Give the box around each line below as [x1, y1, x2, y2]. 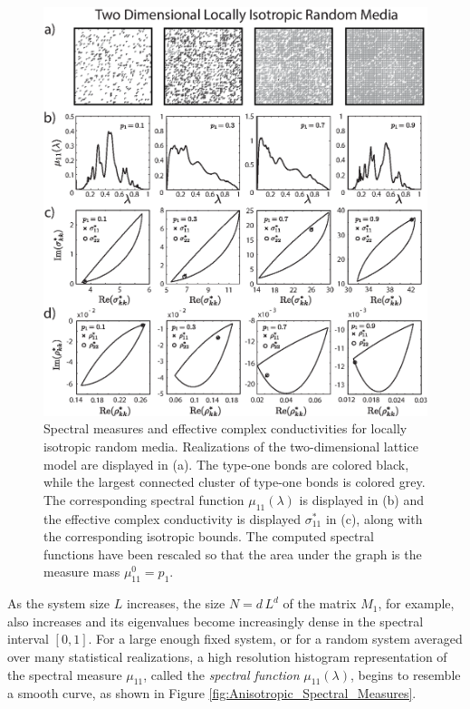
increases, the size [126, 594, 225, 613]
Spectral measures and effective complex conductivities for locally [43, 419, 408, 438]
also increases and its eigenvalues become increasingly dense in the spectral [7, 611, 424, 630]
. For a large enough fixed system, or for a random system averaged [88, 629, 463, 648]
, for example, [378, 594, 455, 613]
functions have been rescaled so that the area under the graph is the [43, 544, 422, 563]
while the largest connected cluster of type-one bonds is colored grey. [43, 472, 426, 491]
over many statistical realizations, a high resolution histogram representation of [7, 647, 447, 665]
